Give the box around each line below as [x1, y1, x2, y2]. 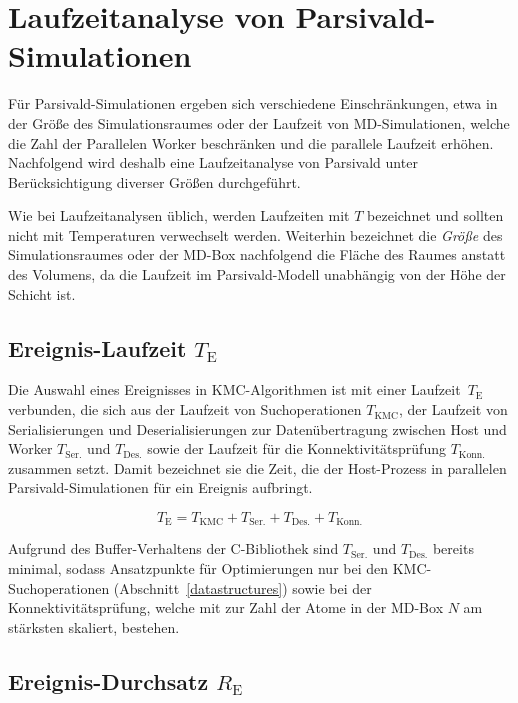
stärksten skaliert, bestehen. [8, 616, 180, 637]
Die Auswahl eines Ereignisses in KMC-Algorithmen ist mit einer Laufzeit [8, 379, 461, 400]
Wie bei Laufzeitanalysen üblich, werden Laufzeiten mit [8, 205, 350, 226]
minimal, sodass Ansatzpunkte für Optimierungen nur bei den [8, 558, 389, 579]
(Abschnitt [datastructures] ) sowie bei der [113, 577, 372, 598]
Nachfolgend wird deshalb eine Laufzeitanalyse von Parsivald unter [8, 152, 418, 173]
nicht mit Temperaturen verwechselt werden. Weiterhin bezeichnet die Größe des [8, 224, 503, 245]
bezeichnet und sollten [367, 205, 504, 226]
